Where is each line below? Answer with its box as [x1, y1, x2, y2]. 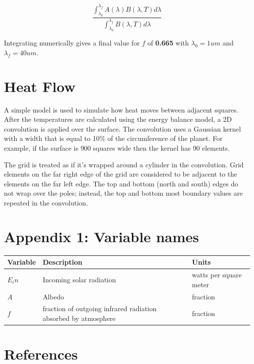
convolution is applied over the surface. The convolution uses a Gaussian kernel [4, 123, 241, 134]
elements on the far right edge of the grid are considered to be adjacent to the [4, 169, 237, 179]
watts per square [191, 270, 242, 280]
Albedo [42, 291, 64, 301]
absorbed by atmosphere [42, 313, 116, 323]
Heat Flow [4, 76, 76, 96]
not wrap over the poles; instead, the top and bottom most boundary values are [4, 188, 243, 198]
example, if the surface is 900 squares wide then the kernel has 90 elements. [4, 143, 230, 153]
